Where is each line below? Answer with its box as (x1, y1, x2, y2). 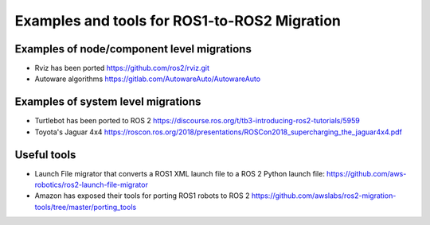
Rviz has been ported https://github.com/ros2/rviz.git (34, 64, 210, 73)
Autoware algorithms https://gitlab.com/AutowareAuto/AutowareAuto (34, 74, 261, 83)
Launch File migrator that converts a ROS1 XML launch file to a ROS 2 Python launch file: (34, 169, 326, 178)
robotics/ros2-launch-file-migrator (34, 180, 149, 190)
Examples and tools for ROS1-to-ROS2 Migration (14, 12, 342, 29)
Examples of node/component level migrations (14, 42, 252, 56)
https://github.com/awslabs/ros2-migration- (251, 191, 397, 200)
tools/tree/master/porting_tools (34, 202, 137, 211)
